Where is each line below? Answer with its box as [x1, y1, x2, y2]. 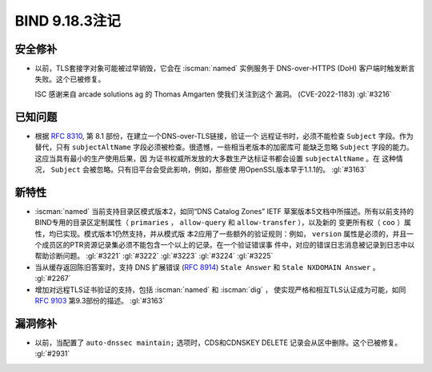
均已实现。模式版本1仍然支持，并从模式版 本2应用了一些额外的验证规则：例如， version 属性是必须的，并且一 [48, 228, 414, 239]
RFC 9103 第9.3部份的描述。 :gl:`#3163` [34, 295, 166, 305]
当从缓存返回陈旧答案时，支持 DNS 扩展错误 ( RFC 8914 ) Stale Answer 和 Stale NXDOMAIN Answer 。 [34, 262, 380, 271]
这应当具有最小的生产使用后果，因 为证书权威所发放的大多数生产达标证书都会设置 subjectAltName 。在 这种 [34, 153, 396, 163]
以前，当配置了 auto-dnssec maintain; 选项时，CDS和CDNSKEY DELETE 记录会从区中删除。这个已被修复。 [34, 338, 402, 347]
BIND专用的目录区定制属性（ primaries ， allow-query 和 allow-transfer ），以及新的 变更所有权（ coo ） [34, 218, 404, 228]
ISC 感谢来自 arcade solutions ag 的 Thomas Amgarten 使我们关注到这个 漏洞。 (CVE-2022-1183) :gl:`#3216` [34, 89, 392, 99]
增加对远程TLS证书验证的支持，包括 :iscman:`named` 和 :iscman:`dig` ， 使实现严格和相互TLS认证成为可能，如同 [34, 284, 406, 295]
